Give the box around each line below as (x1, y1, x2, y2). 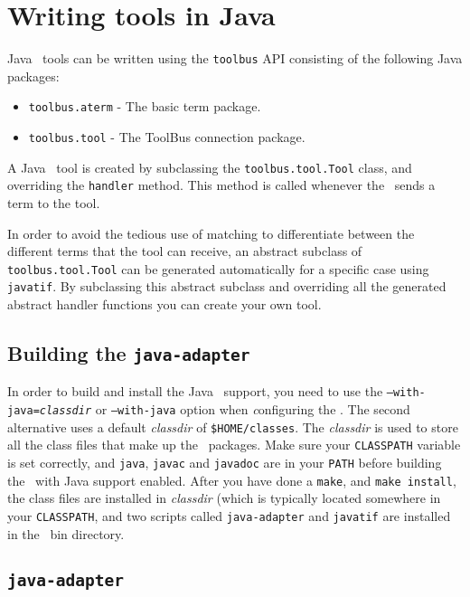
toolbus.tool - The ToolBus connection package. (28, 128, 305, 147)
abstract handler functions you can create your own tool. (7, 295, 322, 314)
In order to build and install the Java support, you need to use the (7, 382, 383, 401)
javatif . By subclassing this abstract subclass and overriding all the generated (7, 277, 446, 296)
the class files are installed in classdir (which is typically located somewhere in (7, 488, 441, 507)
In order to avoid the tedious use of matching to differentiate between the (7, 223, 415, 242)
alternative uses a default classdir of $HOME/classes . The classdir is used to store (7, 417, 458, 436)
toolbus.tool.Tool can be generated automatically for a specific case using (7, 259, 429, 278)
